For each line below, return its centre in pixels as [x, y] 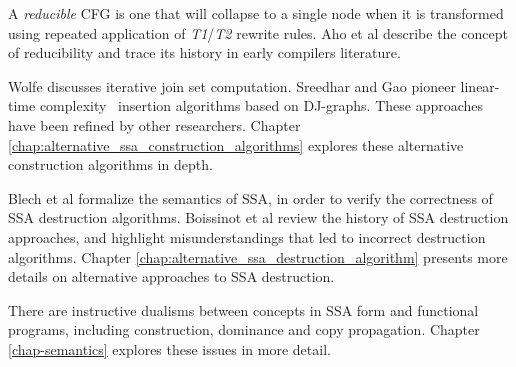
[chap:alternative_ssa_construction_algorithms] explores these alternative [236, 144]
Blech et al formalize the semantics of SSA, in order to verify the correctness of [250, 197]
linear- [480, 85]
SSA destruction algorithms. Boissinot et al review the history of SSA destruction [258, 217]
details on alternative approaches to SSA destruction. [171, 276]
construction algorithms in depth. [110, 164]
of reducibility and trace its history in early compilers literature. [204, 52]
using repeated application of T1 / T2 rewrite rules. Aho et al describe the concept [258, 32]
